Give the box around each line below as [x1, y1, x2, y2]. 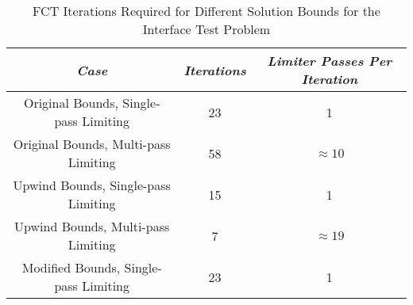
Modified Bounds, [21, 258, 121, 276]
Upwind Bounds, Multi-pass [14, 217, 170, 235]
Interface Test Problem [142, 20, 271, 38]
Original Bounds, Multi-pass [13, 135, 171, 153]
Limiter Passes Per [267, 51, 392, 70]
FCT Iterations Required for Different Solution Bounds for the [33, 2, 380, 20]
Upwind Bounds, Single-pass [13, 176, 171, 194]
